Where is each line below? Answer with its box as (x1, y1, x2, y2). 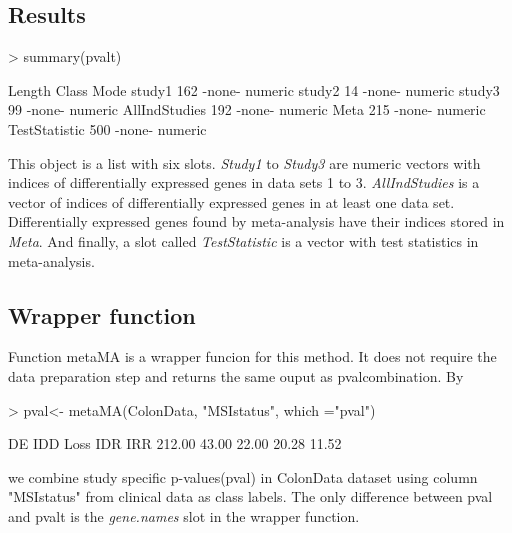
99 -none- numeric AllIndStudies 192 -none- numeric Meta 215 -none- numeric (8, 99, 486, 120)
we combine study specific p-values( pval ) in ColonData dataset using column (8, 466, 478, 487)
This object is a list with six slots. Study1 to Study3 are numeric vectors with (8, 152, 481, 173)
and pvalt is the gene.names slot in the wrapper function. (8, 505, 360, 526)
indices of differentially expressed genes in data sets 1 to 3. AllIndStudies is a (8, 172, 480, 193)
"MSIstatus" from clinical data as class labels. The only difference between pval (8, 486, 493, 507)
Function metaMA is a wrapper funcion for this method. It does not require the (8, 346, 497, 367)
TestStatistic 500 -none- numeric (8, 118, 207, 139)
